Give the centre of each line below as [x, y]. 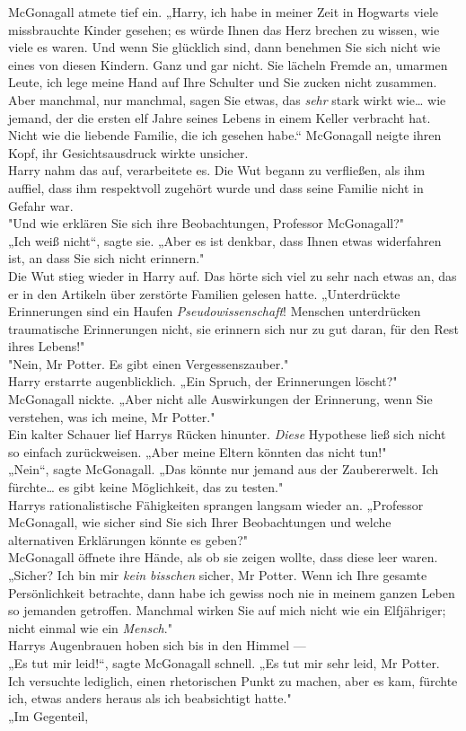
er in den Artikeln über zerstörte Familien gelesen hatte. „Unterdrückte [204, 293]
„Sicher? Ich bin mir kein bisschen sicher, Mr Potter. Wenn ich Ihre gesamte [218, 575]
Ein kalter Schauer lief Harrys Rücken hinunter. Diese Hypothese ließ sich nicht [227, 434]
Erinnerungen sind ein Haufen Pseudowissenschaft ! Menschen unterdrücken [215, 311]
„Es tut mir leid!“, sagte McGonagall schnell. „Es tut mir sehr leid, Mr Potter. [224, 662]
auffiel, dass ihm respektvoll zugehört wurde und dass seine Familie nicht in [216, 187]
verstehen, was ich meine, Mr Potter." [112, 416]
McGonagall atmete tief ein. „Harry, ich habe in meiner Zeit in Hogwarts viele [224, 12]
